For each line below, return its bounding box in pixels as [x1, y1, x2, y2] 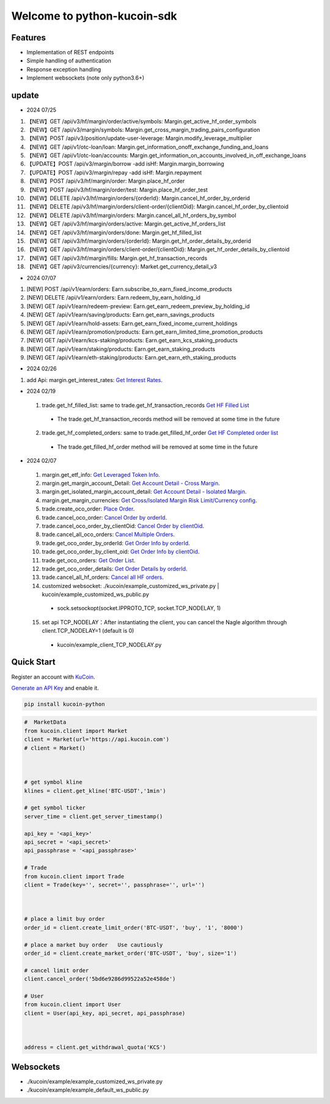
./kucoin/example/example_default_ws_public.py [26, 1086, 149, 1094]
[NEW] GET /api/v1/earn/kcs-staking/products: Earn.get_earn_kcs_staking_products [26, 337, 238, 344]
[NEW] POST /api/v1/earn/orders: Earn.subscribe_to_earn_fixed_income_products [26, 285, 232, 293]
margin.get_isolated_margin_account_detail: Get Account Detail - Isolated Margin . [42, 488, 247, 495]
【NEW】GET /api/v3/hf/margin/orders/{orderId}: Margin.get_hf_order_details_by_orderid [26, 237, 251, 245]
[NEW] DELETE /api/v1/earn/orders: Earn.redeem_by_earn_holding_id [26, 294, 201, 301]
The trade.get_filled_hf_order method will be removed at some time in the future [57, 443, 258, 451]
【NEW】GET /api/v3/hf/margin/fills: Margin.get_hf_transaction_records [26, 254, 208, 262]
